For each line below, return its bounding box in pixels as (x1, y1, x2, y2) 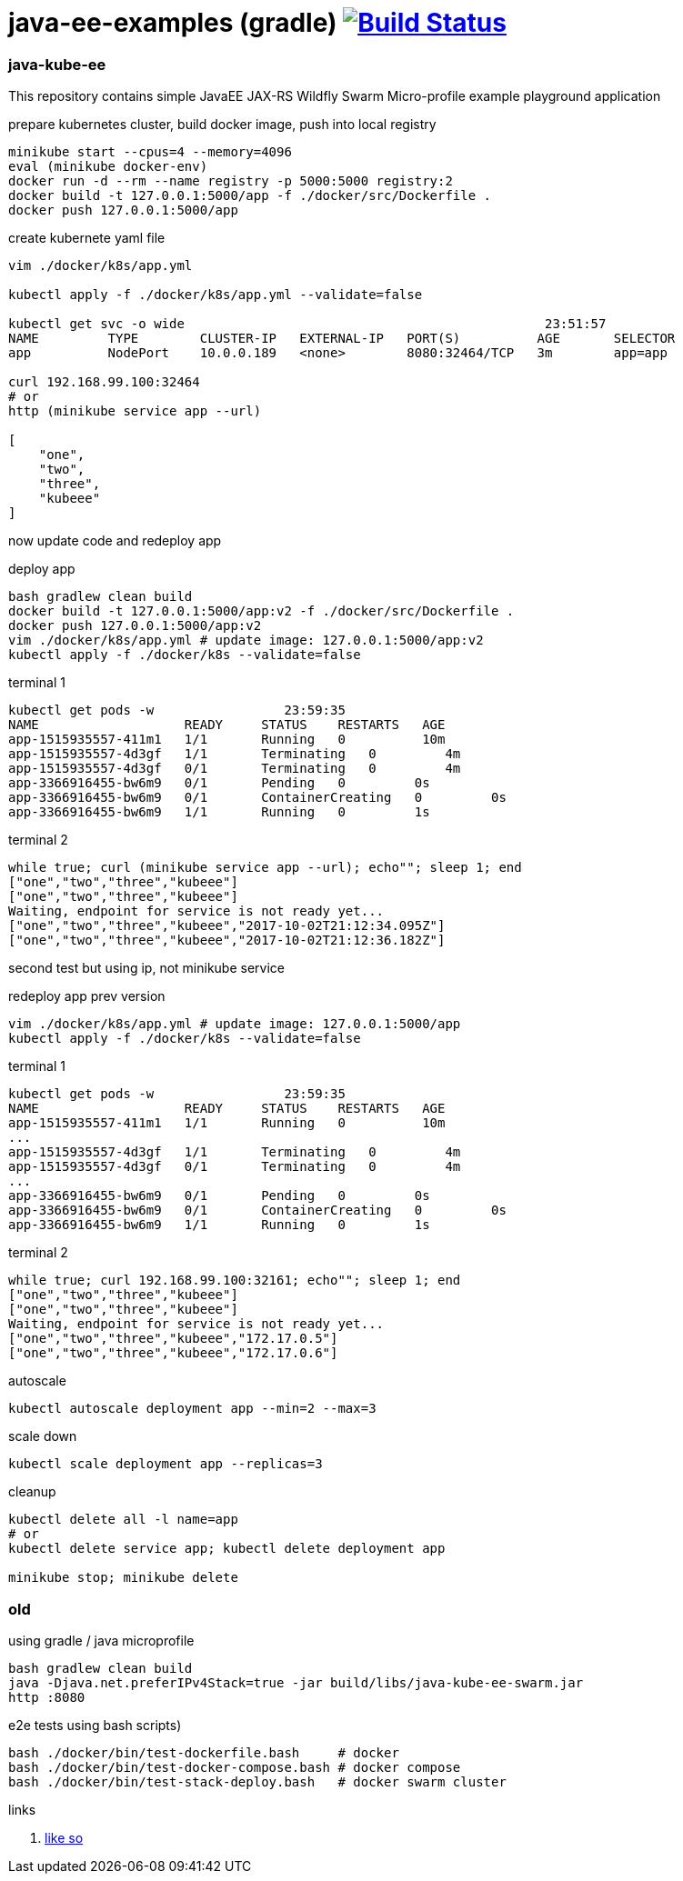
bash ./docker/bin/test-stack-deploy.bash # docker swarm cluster (8, 1774, 507, 1789)
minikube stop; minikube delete (8, 1570, 238, 1586)
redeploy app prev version (8, 988, 166, 1005)
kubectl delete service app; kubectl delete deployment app (8, 1541, 446, 1556)
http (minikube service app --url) (8, 404, 262, 419)
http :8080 (8, 1689, 85, 1705)
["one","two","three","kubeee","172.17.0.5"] (8, 1331, 338, 1346)
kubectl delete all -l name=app (8, 1512, 238, 1527)
